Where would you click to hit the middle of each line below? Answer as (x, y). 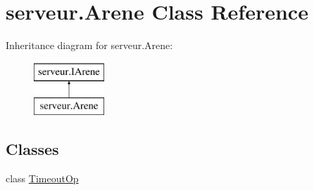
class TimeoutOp (42, 178)
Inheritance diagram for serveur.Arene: (89, 45)
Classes (32, 149)
